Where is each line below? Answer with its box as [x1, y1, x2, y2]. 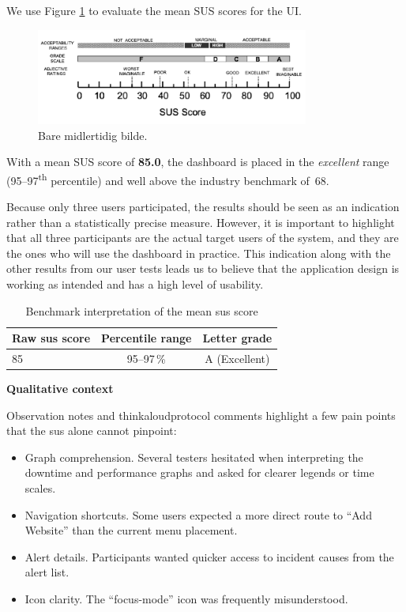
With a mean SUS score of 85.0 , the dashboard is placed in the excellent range [6, 153, 389, 170]
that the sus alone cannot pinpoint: [6, 422, 177, 439]
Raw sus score [12, 330, 91, 346]
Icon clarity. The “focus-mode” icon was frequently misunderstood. [24, 590, 348, 606]
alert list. [24, 564, 70, 580]
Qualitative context [6, 380, 114, 397]
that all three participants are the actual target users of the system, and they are [6, 229, 399, 246]
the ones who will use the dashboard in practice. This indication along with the [6, 244, 391, 261]
